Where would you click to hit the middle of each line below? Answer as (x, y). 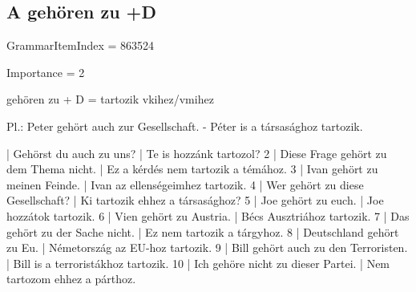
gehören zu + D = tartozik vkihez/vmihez (110, 99)
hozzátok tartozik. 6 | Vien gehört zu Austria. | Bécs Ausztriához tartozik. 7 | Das (208, 215)
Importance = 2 (46, 72)
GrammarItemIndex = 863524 (81, 45)
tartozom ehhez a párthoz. (71, 279)
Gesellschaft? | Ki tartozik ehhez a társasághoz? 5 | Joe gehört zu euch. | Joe (195, 200)
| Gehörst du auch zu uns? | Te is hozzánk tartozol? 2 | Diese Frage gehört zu (197, 153)
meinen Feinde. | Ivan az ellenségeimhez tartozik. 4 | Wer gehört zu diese (185, 184)
